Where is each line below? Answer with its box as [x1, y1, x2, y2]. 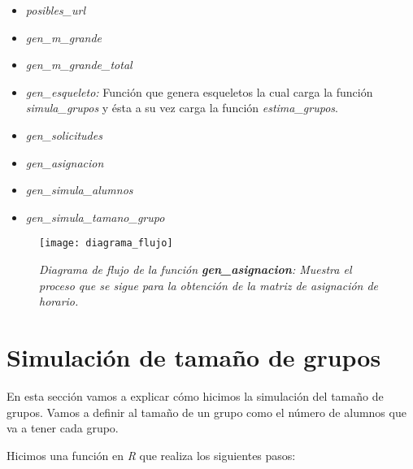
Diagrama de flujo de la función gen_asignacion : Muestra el [39, 261, 352, 277]
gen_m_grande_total [25, 56, 133, 73]
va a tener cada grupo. [7, 419, 119, 436]
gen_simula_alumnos [25, 181, 133, 198]
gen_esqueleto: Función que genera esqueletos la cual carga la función [25, 83, 373, 100]
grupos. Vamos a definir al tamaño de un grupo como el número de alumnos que [7, 403, 406, 420]
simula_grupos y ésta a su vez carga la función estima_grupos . [25, 99, 338, 116]
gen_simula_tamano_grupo [25, 208, 165, 225]
